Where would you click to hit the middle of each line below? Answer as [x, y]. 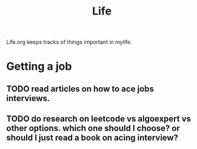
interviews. [28, 98]
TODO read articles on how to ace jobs [80, 89]
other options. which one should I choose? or [93, 128]
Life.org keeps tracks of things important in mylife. [69, 42]
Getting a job [39, 66]
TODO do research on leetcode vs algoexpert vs [99, 119]
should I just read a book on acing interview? [92, 138]
